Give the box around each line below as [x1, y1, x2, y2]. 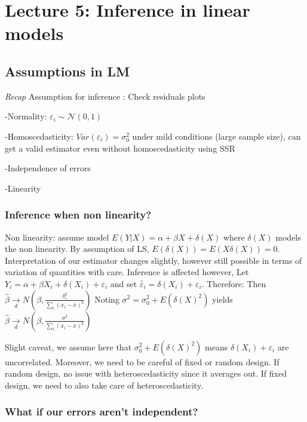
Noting [94, 292, 119, 305]
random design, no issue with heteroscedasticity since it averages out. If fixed [5, 367, 287, 380]
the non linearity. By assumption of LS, [5, 242, 149, 255]
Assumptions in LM [5, 61, 130, 80]
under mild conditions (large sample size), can [132, 130, 301, 142]
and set [110, 277, 137, 289]
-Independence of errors [5, 162, 91, 174]
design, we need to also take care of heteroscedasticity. [5, 378, 204, 391]
